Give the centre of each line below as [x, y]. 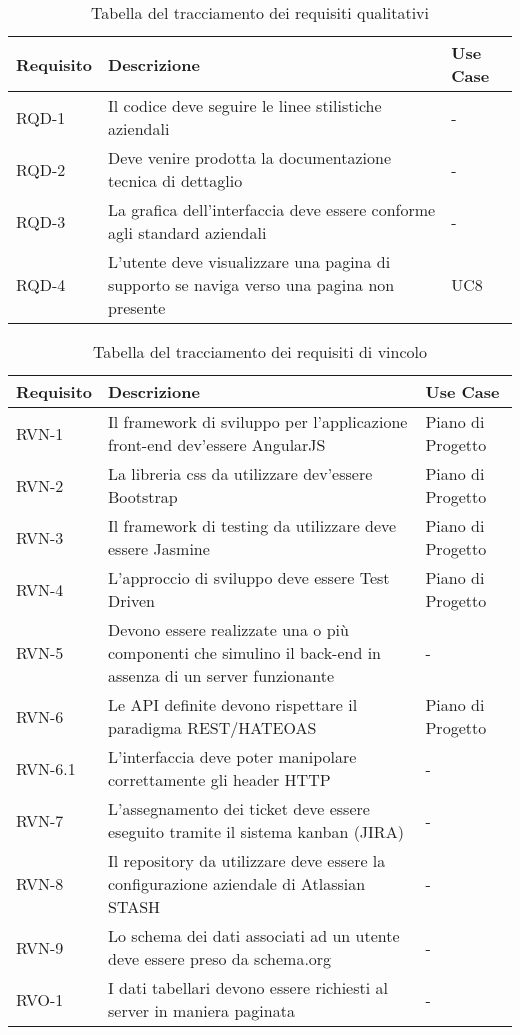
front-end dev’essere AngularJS [217, 444]
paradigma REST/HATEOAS [212, 727]
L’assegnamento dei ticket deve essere [239, 808]
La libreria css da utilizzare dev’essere [240, 473]
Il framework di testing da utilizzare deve [252, 525]
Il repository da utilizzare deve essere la [247, 860]
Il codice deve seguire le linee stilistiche [245, 105]
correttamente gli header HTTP [219, 779]
